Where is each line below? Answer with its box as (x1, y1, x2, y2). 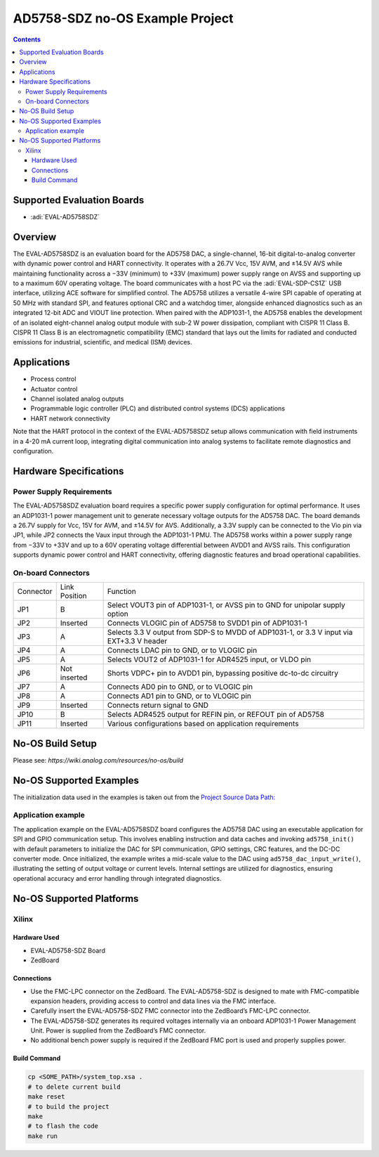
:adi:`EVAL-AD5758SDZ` (30, 212, 100, 221)
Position (60, 591, 87, 601)
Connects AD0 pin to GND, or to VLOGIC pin (107, 682, 253, 692)
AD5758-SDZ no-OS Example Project (13, 11, 234, 26)
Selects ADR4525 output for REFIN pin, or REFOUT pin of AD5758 (107, 710, 324, 720)
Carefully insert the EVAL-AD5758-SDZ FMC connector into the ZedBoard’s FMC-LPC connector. (30, 1007, 311, 1015)
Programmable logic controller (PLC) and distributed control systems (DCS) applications (30, 404, 286, 413)
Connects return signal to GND (107, 700, 209, 710)
